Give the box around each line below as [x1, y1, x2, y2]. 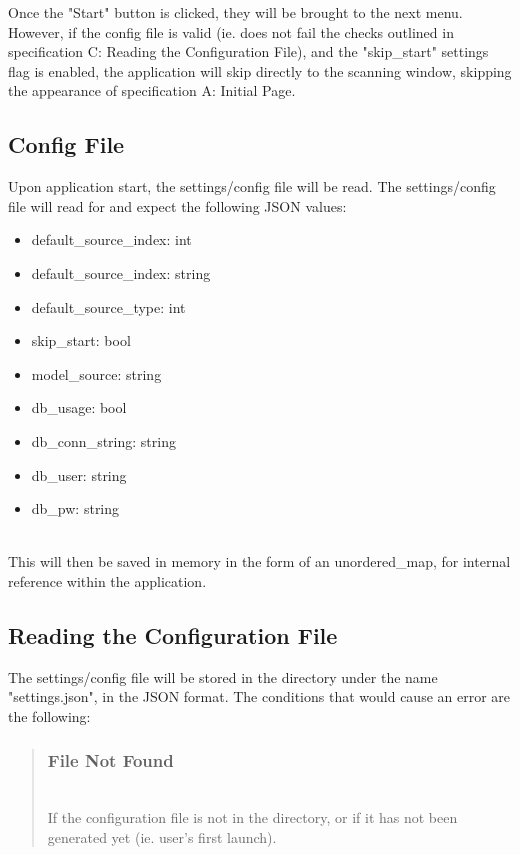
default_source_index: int [31, 229, 192, 250]
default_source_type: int [31, 296, 186, 317]
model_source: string [31, 363, 162, 384]
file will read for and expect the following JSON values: [8, 195, 347, 216]
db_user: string [31, 464, 127, 485]
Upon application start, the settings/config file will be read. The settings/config [8, 176, 496, 197]
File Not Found [47, 748, 174, 773]
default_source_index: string [31, 262, 211, 283]
